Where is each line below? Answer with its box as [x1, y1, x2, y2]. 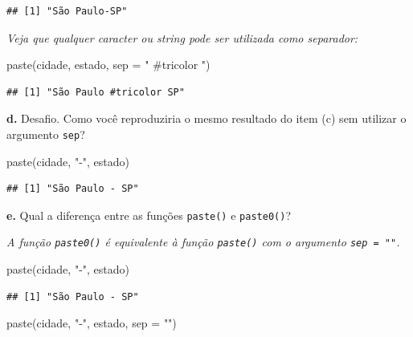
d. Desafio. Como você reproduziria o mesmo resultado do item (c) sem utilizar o [6, 110, 407, 127]
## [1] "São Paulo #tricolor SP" [6, 86, 185, 98]
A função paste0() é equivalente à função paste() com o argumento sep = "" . [6, 233, 400, 250]
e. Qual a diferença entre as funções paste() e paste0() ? [6, 206, 291, 223]
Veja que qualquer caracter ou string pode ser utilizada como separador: [6, 29, 358, 46]
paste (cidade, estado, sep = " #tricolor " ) [6, 56, 211, 73]
